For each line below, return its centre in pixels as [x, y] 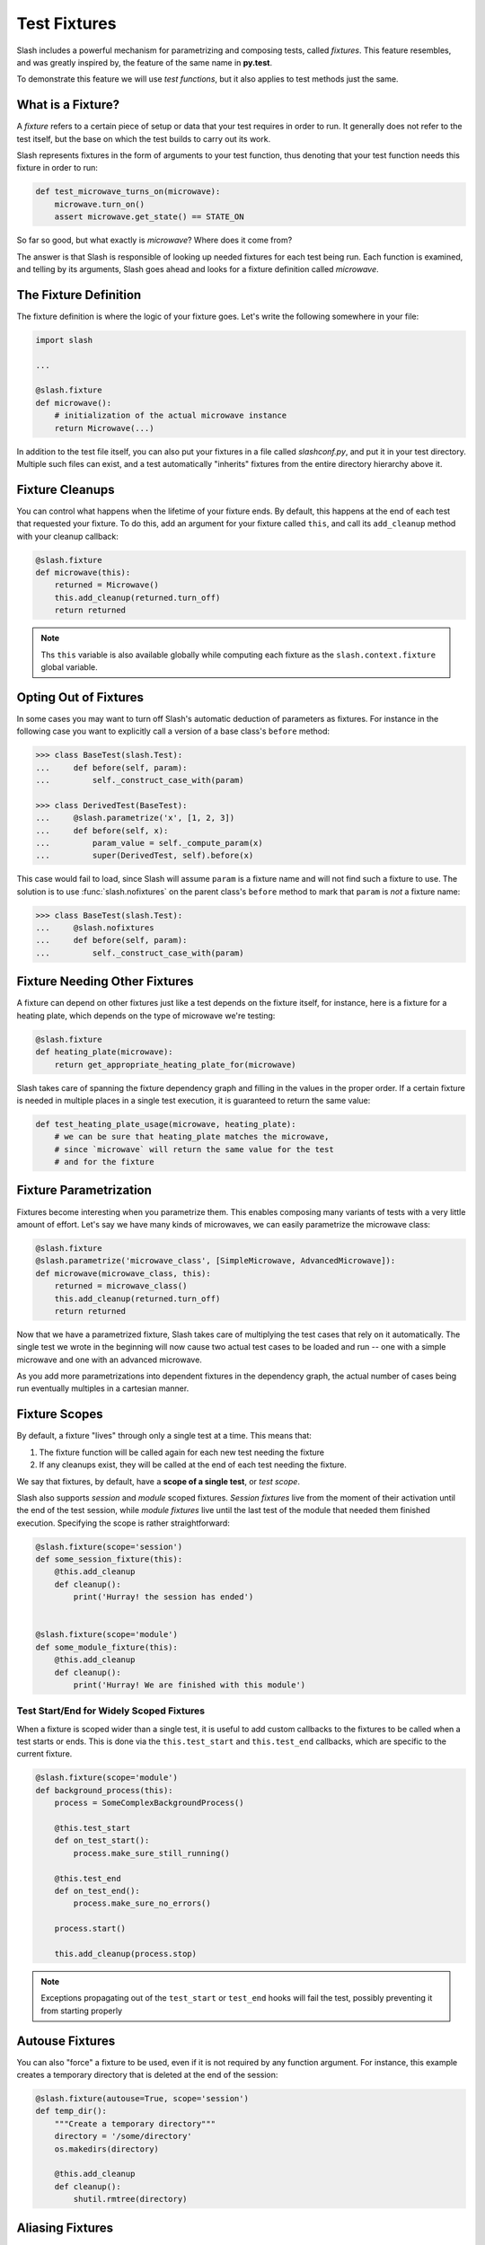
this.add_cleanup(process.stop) [126, 1954]
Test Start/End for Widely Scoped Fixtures [111, 1711]
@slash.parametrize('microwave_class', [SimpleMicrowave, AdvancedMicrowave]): [216, 1261]
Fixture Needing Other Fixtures [105, 982]
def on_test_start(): [102, 1840]
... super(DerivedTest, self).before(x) [145, 856]
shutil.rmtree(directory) [130, 2199]
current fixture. [44, 1754]
